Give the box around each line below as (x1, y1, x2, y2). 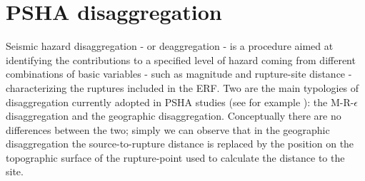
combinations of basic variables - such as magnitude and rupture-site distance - (6, 66, 352, 81)
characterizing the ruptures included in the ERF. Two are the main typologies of (6, 80, 359, 95)
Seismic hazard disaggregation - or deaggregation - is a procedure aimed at (6, 38, 334, 53)
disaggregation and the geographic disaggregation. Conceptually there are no (6, 108, 341, 123)
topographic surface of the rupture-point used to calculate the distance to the (6, 150, 345, 165)
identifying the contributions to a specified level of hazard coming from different (6, 52, 356, 67)
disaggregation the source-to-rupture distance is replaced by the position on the (6, 136, 354, 151)
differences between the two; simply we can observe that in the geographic (6, 122, 330, 137)
